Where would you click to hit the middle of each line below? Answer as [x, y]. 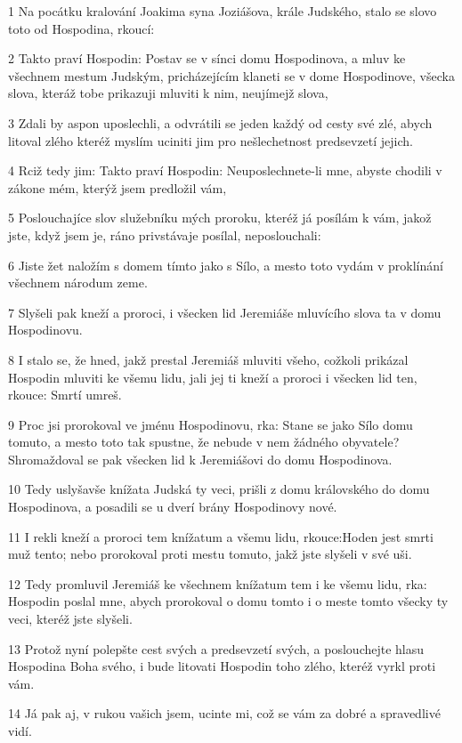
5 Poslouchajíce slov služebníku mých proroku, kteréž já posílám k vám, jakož [220, 218]
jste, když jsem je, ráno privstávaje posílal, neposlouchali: [165, 234]
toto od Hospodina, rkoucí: [81, 28]
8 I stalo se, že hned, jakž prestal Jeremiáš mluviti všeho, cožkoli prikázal [208, 359]
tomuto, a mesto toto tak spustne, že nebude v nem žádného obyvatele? [204, 442]
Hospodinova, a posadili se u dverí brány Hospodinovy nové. [173, 507]
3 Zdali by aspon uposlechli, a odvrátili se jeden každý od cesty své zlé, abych [220, 122]
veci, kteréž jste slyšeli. [70, 619]
